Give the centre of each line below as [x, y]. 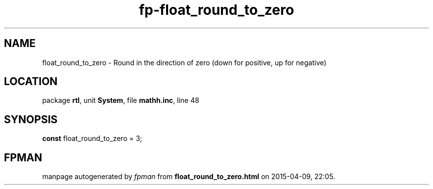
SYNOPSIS [31, 119]
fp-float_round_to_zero [216, 10]
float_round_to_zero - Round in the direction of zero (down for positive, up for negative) [184, 62]
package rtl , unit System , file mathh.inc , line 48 [121, 100]
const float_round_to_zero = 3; [92, 139]
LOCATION [31, 82]
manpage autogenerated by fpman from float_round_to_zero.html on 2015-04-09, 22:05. [189, 177]
